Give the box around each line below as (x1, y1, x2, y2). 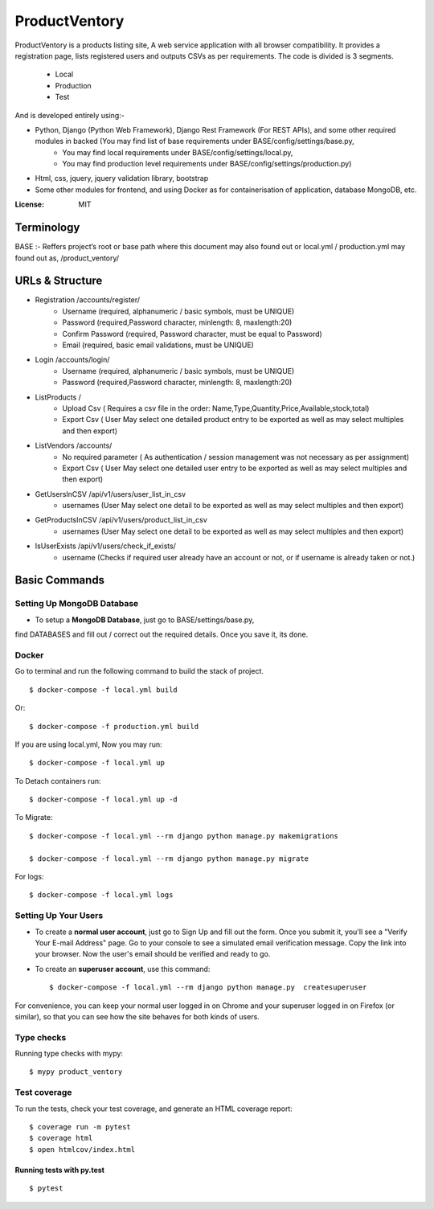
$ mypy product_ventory (29, 1068, 123, 1076)
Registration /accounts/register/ (35, 295, 141, 305)
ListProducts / (35, 392, 82, 402)
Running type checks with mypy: (14, 1049, 124, 1059)
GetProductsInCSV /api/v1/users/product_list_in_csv (35, 515, 208, 525)
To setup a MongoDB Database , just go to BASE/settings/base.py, (35, 615, 255, 625)
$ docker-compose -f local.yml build (29, 685, 178, 695)
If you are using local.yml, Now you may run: (14, 740, 162, 749)
